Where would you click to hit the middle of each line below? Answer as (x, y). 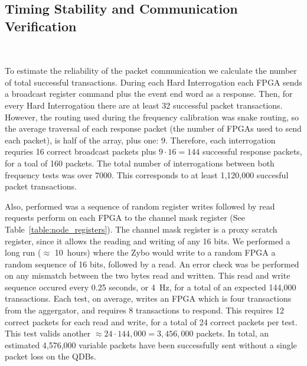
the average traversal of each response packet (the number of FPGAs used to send (153, 128)
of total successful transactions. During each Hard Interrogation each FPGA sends (153, 82)
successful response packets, (252, 151)
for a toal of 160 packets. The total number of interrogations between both (140, 163)
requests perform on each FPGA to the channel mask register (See (125, 218)
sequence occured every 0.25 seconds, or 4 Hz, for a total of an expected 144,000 (151, 287)
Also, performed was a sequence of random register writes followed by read (140, 206)
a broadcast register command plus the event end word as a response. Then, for (149, 94)
